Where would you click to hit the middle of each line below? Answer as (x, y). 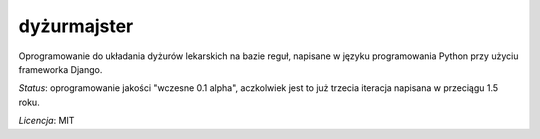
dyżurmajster (76, 26)
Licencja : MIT (46, 121)
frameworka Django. (60, 69)
